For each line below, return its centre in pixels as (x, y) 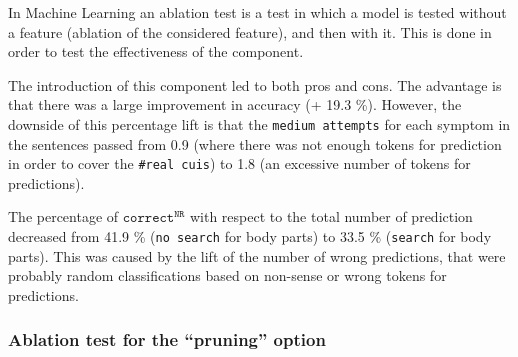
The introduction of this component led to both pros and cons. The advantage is (255, 84)
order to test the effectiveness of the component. (156, 51)
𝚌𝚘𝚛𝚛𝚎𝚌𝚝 (148, 218)
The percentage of (63, 216)
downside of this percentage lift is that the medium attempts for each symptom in (259, 123)
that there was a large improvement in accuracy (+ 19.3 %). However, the (235, 104)
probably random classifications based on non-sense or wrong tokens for (227, 275)
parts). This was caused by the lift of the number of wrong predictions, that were (257, 255)
